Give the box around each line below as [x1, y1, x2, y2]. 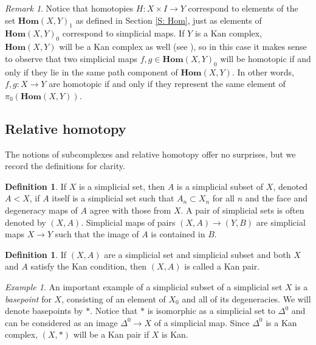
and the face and [245, 192, 308, 204]
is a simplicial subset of [176, 179, 264, 192]
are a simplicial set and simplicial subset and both [104, 248, 291, 260]
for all [212, 192, 235, 204]
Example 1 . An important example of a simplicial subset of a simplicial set [5, 280, 283, 293]
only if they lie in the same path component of [5, 65, 178, 78]
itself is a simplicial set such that [52, 192, 174, 204]
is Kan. [162, 328, 188, 341]
